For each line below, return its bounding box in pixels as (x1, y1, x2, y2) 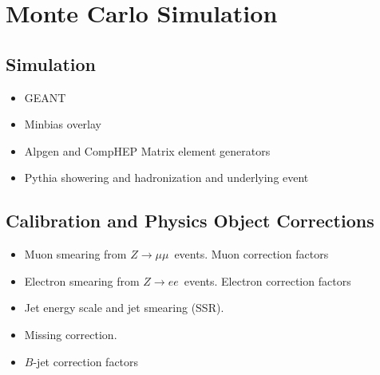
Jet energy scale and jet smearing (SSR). (24, 299, 224, 316)
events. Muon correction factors (174, 246, 329, 262)
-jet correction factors (33, 353, 139, 369)
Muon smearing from (24, 246, 127, 262)
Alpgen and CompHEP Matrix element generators (24, 142, 271, 159)
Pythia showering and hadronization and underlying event (24, 169, 309, 186)
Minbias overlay (24, 116, 101, 132)
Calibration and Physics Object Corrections (6, 208, 374, 233)
